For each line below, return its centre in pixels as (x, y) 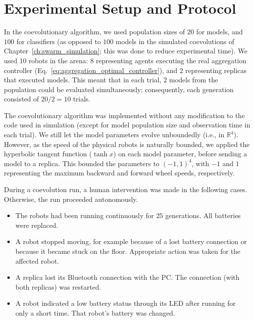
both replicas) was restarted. (58, 286)
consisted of (22, 99)
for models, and (220, 32)
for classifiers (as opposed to (59, 41)
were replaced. (37, 225)
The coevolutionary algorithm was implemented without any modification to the (125, 115)
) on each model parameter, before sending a (180, 154)
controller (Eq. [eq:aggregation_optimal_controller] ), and (91, 70)
